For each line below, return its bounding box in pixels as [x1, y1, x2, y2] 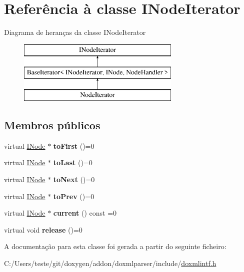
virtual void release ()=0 [4, 224, 82, 235]
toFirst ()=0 [53, 140, 94, 151]
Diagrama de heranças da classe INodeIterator [4, 27, 146, 37]
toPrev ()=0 [53, 191, 94, 201]
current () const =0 [53, 208, 117, 218]
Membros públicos [4, 117, 100, 133]
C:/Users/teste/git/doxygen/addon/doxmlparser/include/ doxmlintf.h [4, 258, 216, 269]
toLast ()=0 [53, 157, 92, 168]
